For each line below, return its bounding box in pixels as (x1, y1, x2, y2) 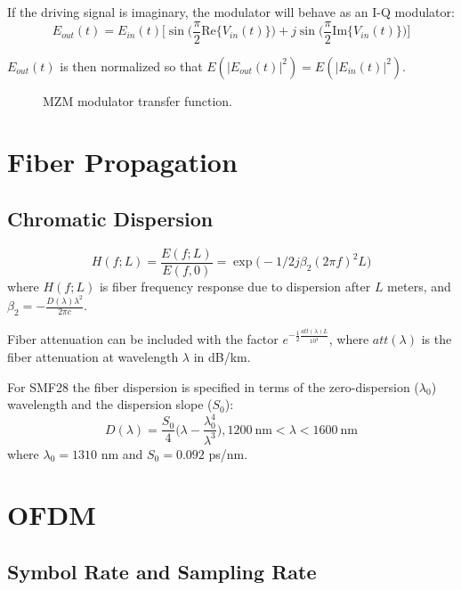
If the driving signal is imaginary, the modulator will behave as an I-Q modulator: (7, 3, 455, 20)
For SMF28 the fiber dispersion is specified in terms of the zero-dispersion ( (7, 377, 419, 396)
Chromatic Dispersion (7, 205, 214, 233)
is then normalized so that (60, 56, 203, 75)
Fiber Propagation (7, 143, 238, 180)
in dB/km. (193, 347, 251, 365)
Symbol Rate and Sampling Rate (7, 558, 317, 586)
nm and (101, 444, 143, 463)
